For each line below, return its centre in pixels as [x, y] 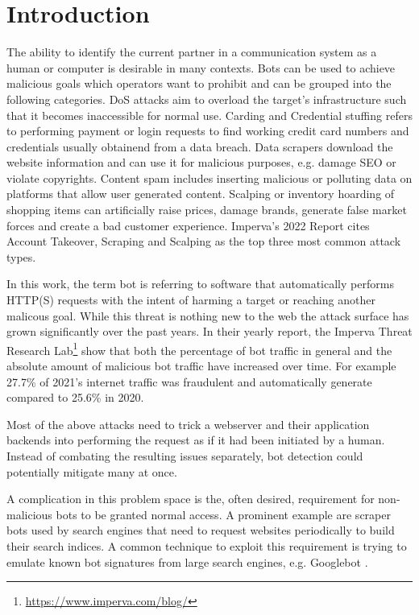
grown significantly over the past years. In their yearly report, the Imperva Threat [209, 331]
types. [21, 256]
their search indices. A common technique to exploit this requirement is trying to [207, 546]
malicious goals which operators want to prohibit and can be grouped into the [199, 83]
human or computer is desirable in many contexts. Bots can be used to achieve [201, 67]
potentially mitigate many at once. [92, 471]
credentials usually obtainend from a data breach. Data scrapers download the [200, 146]
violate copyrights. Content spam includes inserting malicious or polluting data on [209, 177]
